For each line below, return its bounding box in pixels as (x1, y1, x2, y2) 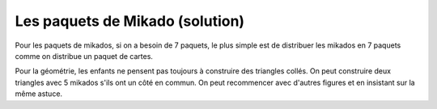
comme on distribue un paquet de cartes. (15, 51, 154, 61)
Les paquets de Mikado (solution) (15, 12, 245, 30)
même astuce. (15, 89, 63, 99)
